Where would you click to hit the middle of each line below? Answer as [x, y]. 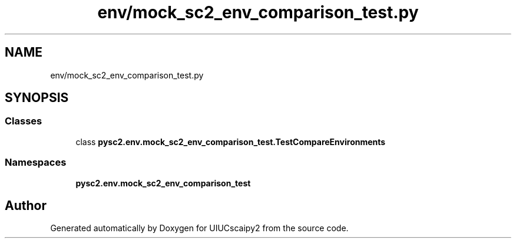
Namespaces [36, 162]
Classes [24, 121]
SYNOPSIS [37, 98]
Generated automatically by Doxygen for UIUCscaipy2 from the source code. [199, 228]
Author [26, 205]
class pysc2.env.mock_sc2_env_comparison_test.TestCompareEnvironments [231, 142]
